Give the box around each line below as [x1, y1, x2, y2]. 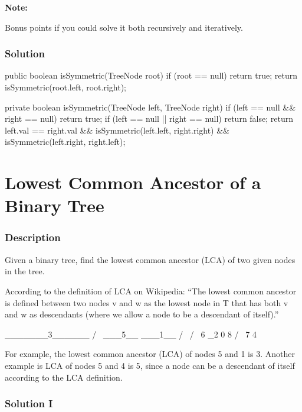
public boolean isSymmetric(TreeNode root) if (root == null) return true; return [5, 69, 297, 82]
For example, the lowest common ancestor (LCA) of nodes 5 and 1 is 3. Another [5, 348, 295, 360]
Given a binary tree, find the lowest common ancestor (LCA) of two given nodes [5, 253, 296, 265]
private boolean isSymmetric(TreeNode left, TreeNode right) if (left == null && [5, 100, 296, 113]
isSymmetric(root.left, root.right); [5, 81, 126, 93]
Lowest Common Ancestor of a [5, 170, 261, 194]
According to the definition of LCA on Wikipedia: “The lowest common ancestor [5, 284, 297, 297]
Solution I [5, 396, 53, 411]
